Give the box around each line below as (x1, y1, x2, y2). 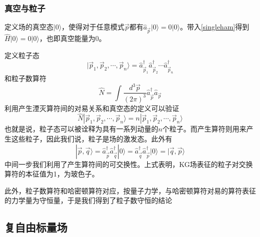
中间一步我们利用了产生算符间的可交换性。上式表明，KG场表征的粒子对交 (4, 158, 246, 169)
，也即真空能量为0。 (39, 33, 106, 43)
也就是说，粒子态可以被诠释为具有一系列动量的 (4, 123, 158, 134)
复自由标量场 (4, 219, 67, 235)
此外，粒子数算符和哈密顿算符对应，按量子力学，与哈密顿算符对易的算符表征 (4, 185, 256, 195)
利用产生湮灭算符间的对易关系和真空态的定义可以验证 (4, 102, 179, 113)
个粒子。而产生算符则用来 (162, 123, 247, 134)
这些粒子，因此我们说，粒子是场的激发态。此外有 (11, 133, 172, 144)
